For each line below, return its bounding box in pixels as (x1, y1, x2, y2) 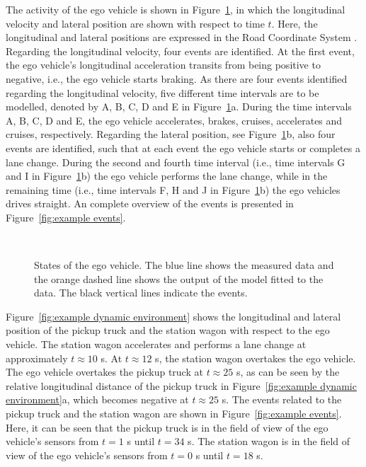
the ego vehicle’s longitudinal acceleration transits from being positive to (6, 57, 321, 72)
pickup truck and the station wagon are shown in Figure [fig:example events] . (6, 406, 342, 421)
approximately (6, 350, 68, 365)
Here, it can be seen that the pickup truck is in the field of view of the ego (6, 420, 328, 434)
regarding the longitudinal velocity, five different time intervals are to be (6, 85, 319, 100)
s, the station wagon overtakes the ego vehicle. (155, 350, 356, 365)
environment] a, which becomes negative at (6, 392, 189, 407)
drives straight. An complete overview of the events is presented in (6, 196, 294, 211)
